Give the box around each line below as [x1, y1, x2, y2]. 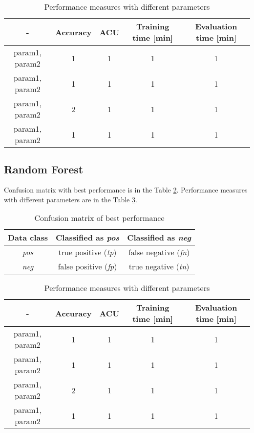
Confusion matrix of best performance [34, 212, 165, 224]
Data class [8, 232, 48, 243]
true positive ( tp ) [58, 246, 117, 258]
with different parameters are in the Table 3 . [4, 194, 137, 204]
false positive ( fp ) [58, 261, 117, 272]
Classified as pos [56, 232, 120, 243]
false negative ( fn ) [128, 246, 190, 258]
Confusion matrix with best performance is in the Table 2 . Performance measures [4, 185, 248, 195]
